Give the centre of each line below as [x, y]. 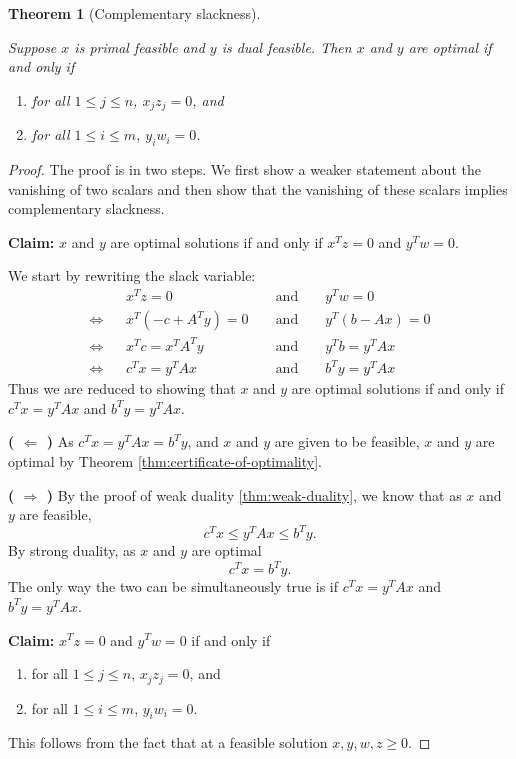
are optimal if [450, 46]
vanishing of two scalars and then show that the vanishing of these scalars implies [258, 188]
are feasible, [55, 514]
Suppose [32, 46]
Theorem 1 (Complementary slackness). [134, 13]
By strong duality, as [72, 550]
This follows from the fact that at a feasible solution [168, 742]
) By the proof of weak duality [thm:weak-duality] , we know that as [254, 494]
